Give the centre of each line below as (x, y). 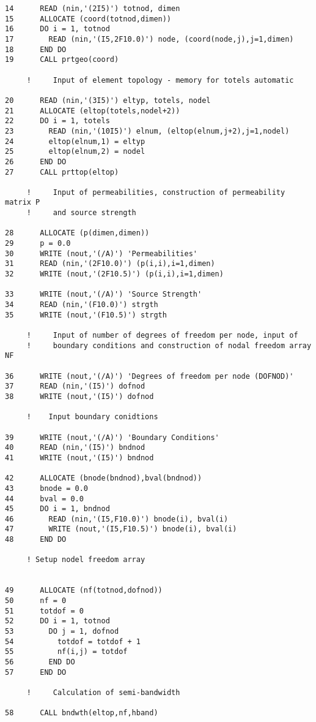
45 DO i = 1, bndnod (57, 509)
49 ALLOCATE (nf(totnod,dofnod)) (84, 591)
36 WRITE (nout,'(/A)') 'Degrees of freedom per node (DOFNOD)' (149, 376)
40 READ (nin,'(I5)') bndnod (75, 448)
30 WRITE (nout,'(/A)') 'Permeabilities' (101, 253)
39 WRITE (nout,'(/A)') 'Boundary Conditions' (112, 437)
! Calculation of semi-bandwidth (103, 692)
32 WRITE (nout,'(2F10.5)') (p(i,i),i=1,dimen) (114, 274)
